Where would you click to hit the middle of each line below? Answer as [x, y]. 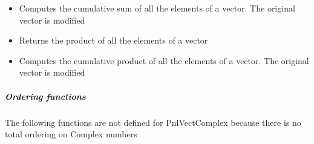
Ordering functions [45, 96]
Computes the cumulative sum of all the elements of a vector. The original [157, 8]
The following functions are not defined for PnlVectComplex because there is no [153, 122]
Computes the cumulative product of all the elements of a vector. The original [164, 60]
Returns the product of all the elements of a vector [113, 40]
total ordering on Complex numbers [71, 134]
